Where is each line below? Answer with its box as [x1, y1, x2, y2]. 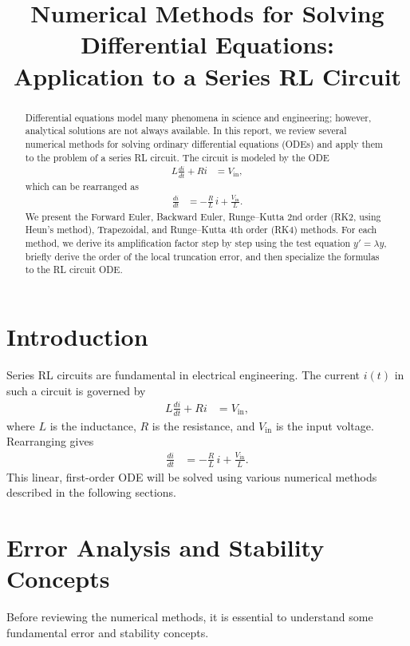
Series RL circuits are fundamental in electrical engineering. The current [6, 366, 360, 382]
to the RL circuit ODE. [25, 263, 123, 276]
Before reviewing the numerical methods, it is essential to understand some [6, 608, 373, 625]
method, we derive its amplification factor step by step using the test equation [25, 236, 351, 250]
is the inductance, [49, 417, 136, 434]
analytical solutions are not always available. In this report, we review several [25, 124, 347, 137]
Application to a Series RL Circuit [13, 59, 402, 92]
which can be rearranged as [25, 180, 139, 193]
